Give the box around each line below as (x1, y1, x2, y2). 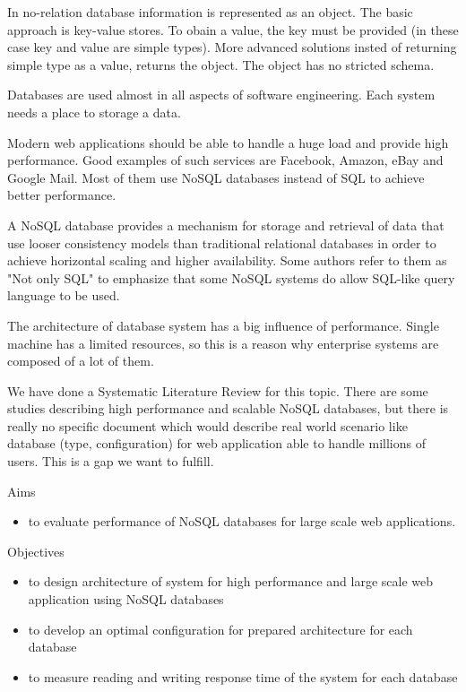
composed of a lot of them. (7, 351, 154, 370)
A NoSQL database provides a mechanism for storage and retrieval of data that (7, 215, 444, 234)
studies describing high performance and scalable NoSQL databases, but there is (7, 399, 449, 418)
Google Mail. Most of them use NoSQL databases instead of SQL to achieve (7, 168, 425, 186)
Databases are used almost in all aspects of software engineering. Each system (7, 85, 436, 104)
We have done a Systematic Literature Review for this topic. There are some (7, 381, 428, 400)
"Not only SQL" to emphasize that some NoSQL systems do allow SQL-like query (7, 268, 455, 287)
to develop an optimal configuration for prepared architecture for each (28, 619, 413, 638)
